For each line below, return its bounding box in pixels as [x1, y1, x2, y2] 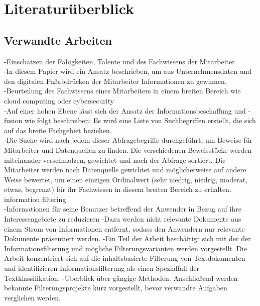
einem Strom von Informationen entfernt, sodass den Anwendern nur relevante [4, 223, 245, 234]
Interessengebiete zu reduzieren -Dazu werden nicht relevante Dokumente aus [4, 214, 241, 224]
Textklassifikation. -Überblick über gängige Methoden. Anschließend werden [4, 272, 238, 283]
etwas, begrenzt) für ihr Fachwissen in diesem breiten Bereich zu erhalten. [4, 184, 231, 194]
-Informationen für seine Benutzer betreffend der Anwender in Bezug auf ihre [4, 203, 241, 214]
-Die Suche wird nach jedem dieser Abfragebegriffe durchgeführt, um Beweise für [4, 135, 253, 145]
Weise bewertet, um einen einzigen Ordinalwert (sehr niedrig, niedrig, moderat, [4, 174, 247, 184]
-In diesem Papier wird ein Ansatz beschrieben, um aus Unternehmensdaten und [4, 66, 252, 76]
